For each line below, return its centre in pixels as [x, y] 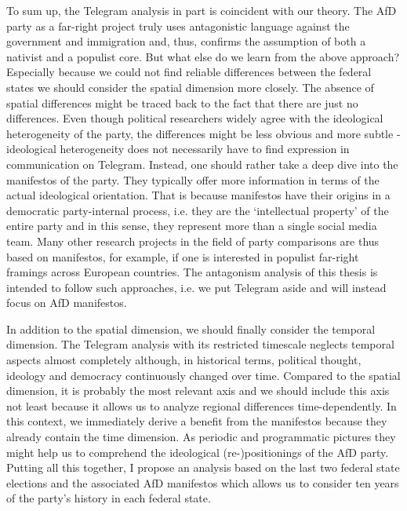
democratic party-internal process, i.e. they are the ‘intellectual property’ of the [198, 210]
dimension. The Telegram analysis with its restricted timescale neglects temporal [200, 344]
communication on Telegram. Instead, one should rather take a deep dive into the [202, 164]
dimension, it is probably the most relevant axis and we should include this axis [198, 391]
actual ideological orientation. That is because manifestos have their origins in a [198, 195]
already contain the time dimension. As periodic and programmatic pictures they [201, 437]
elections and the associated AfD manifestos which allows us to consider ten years [203, 482]
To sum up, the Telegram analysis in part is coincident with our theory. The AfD [202, 10]
